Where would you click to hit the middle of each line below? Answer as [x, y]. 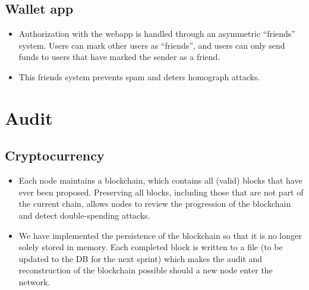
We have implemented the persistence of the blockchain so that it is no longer [160, 235]
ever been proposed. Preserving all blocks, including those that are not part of [161, 192]
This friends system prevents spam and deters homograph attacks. [139, 76]
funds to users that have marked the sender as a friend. [119, 57]
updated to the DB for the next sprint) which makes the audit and [141, 258]
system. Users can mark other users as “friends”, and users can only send [152, 45]
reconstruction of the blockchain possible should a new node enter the [146, 270]
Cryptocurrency [55, 155]
